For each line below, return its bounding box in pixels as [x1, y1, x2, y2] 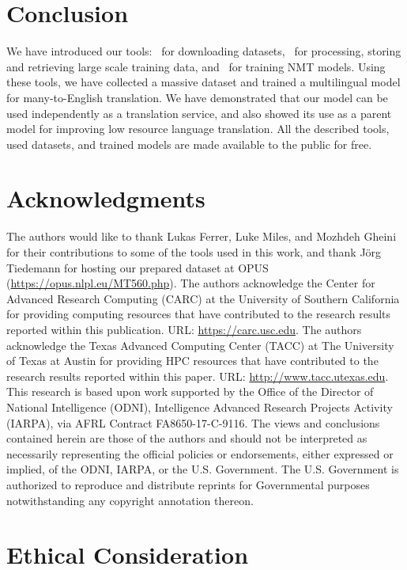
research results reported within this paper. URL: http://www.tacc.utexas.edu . [6, 367, 389, 384]
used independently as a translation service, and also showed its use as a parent [6, 104, 392, 121]
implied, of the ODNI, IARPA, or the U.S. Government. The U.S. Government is [6, 461, 399, 477]
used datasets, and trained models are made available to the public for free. [6, 135, 372, 152]
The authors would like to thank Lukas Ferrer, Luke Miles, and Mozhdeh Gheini [6, 228, 397, 245]
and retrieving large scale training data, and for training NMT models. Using [6, 58, 386, 74]
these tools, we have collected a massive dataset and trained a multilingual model [6, 74, 401, 90]
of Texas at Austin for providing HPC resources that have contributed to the [6, 352, 379, 369]
